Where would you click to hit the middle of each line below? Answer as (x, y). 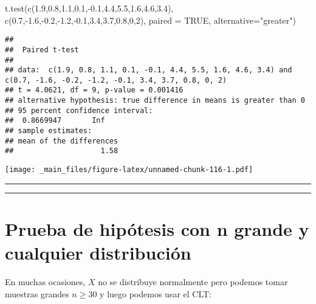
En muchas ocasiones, (45, 282)
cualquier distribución (98, 253)
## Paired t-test (42, 50)
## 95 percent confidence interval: (79, 110)
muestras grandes (37, 293)
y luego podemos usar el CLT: (156, 293)
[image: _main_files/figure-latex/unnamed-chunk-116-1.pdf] (129, 170)
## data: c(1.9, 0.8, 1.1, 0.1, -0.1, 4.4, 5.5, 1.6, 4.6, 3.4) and (149, 70)
